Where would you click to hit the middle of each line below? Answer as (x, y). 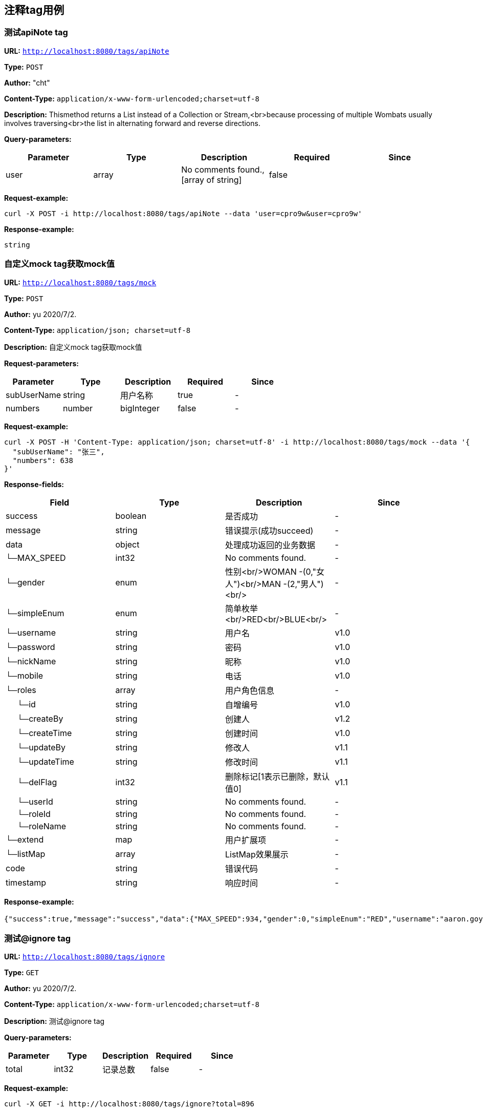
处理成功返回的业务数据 (270, 545)
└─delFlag (37, 782)
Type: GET (21, 973)
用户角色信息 (250, 690)
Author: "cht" (27, 82)
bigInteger (140, 408)
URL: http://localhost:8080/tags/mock (80, 282)
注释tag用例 (34, 10)
